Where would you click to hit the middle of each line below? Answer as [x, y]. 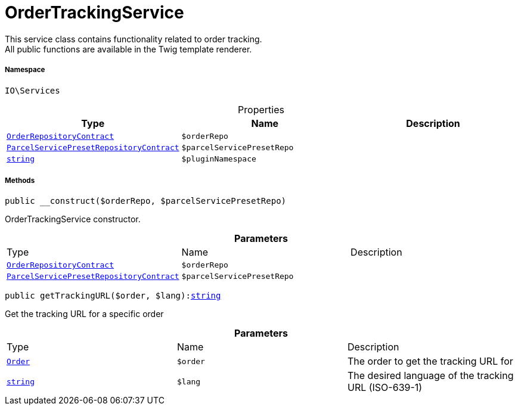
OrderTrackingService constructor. [73, 219]
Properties [261, 109]
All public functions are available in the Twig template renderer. [128, 49]
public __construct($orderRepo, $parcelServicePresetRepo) [146, 201]
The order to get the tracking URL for [430, 361]
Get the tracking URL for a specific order [84, 314]
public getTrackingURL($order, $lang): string [113, 296]
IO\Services [32, 90]
